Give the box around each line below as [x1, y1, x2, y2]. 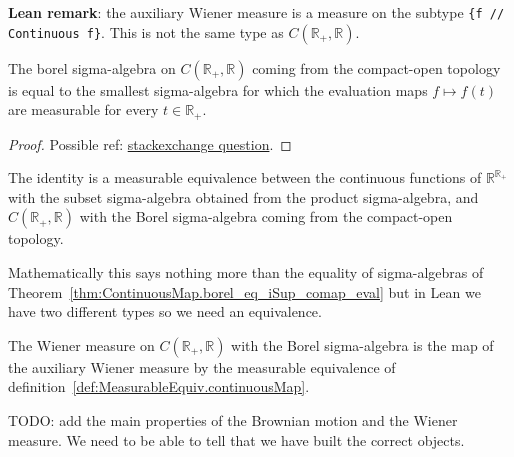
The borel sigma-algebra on [8, 57, 176, 78]
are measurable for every [8, 99, 159, 120]
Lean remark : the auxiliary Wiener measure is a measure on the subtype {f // [8, 2, 505, 22]
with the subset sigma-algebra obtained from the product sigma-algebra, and [8, 186, 479, 207]
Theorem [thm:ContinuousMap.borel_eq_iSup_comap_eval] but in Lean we [8, 281, 481, 302]
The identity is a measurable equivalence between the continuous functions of [8, 167, 482, 188]
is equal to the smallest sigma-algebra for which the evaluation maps [8, 79, 428, 100]
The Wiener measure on [8, 334, 155, 355]
